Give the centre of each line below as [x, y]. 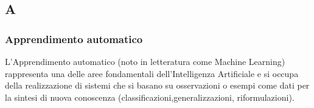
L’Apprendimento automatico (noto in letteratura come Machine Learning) [145, 61]
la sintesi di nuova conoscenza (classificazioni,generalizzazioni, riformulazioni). [150, 97]
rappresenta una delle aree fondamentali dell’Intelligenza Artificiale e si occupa [152, 73]
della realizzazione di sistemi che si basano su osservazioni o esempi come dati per [157, 85]
